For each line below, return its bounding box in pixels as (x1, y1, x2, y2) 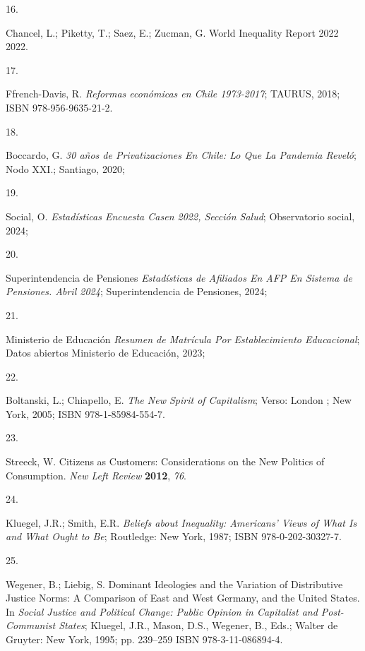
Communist (6, 618, 56, 633)
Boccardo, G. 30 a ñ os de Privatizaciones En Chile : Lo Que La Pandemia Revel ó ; (6, 148, 357, 162)
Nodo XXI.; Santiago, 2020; (6, 161, 125, 176)
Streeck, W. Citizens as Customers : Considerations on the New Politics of (6, 454, 325, 469)
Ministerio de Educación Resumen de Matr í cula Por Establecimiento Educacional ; (6, 331, 360, 346)
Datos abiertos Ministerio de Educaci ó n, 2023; (6, 345, 205, 360)
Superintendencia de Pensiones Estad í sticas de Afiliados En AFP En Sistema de (6, 270, 352, 285)
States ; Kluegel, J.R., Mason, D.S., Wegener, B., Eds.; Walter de (59, 618, 338, 633)
